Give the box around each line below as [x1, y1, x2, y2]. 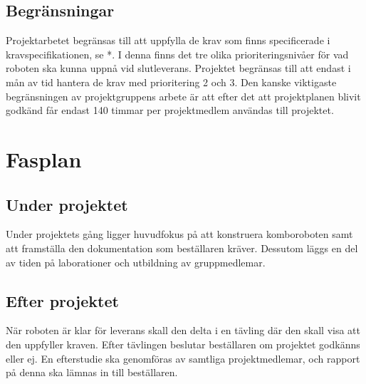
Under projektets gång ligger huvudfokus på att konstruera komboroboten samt [6, 227, 353, 242]
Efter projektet [6, 289, 119, 311]
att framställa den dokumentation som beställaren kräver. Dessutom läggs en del [6, 240, 358, 255]
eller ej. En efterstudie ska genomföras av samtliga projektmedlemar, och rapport [6, 351, 360, 365]
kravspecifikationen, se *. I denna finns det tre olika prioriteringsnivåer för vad [6, 46, 349, 61]
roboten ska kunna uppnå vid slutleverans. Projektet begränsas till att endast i [6, 61, 351, 76]
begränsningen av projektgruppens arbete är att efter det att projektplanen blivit [6, 88, 361, 103]
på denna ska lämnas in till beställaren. [6, 365, 178, 380]
